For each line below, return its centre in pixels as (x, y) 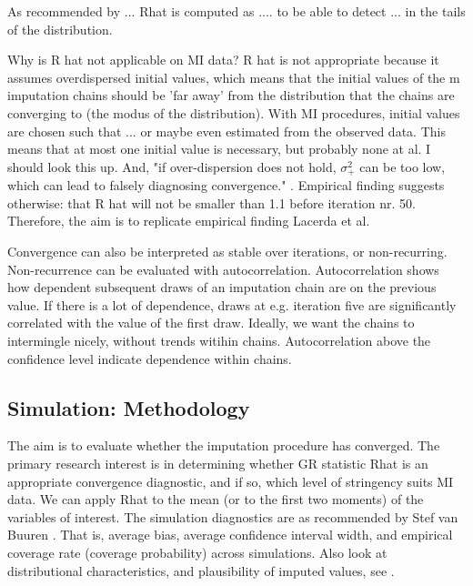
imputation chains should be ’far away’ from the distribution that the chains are (231, 95)
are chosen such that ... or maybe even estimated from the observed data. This (226, 131)
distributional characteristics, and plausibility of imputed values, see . (201, 570)
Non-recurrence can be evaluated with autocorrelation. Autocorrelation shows (223, 269)
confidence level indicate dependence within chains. (150, 358)
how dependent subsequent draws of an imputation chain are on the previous (222, 287)
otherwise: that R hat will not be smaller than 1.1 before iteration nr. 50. (211, 202)
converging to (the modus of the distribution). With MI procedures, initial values (234, 112)
